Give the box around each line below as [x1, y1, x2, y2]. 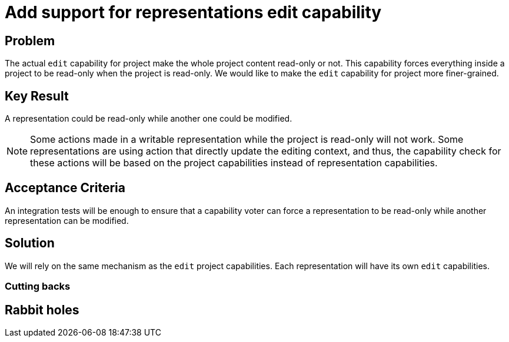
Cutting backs [5, 280, 71, 293]
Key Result [5, 88, 69, 103]
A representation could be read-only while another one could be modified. [5, 113, 292, 124]
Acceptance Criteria [5, 180, 125, 196]
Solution [5, 236, 55, 251]
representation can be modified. [5, 215, 129, 226]
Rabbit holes [5, 302, 79, 317]
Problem [5, 33, 55, 48]
